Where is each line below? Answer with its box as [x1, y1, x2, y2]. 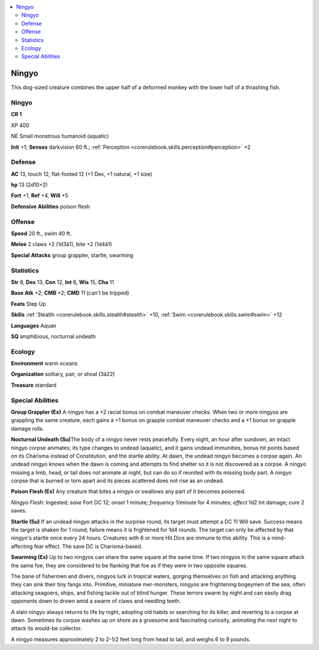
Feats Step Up [11, 300, 47, 307]
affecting [11, 543, 33, 550]
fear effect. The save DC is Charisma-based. [34, 543, 143, 550]
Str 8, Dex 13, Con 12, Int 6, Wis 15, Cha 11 [11, 278, 115, 286]
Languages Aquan [11, 322, 57, 329]
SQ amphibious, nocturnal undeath [11, 332, 96, 339]
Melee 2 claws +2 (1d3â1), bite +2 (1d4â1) [11, 241, 112, 248]
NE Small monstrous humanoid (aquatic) [11, 133, 109, 140]
